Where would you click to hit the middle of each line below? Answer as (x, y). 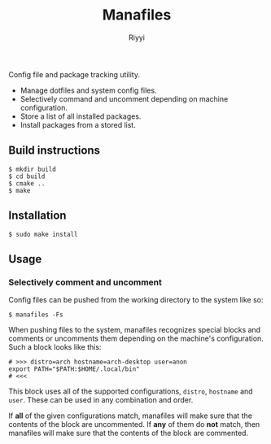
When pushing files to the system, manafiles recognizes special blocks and (135, 330)
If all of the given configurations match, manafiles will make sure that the (130, 416)
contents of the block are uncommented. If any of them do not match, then (134, 424)
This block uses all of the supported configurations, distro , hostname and (131, 391)
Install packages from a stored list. (78, 124)
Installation (37, 216)
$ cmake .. (27, 183)
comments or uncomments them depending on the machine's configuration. (136, 338)
